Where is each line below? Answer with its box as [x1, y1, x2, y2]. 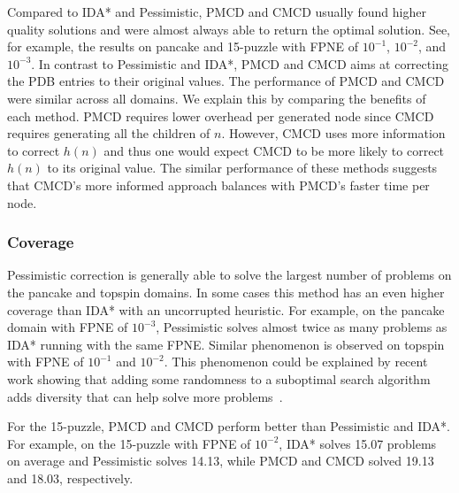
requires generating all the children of [7, 124, 210, 143]
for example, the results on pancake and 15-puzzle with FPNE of [7, 37, 359, 56]
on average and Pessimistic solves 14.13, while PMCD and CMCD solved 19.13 [7, 451, 434, 470]
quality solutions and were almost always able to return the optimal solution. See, [7, 19, 451, 38]
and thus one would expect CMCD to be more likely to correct [103, 141, 445, 159]
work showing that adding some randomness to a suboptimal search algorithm [7, 369, 431, 388]
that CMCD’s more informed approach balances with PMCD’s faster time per [7, 175, 430, 194]
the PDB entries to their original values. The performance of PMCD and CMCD [7, 72, 445, 90]
